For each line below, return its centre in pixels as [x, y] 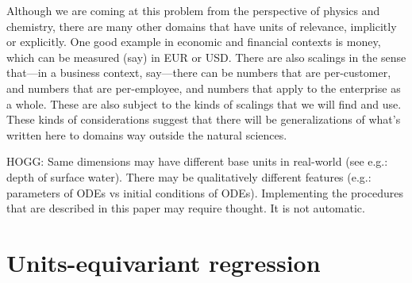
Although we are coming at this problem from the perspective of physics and [193, 10]
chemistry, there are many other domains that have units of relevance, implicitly [202, 26]
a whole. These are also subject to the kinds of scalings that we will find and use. [204, 103]
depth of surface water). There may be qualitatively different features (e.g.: [189, 176]
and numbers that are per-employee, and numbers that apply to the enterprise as [204, 88]
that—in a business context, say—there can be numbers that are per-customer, [199, 73]
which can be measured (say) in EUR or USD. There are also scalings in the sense [206, 57]
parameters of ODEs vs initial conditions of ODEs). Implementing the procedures [205, 192]
